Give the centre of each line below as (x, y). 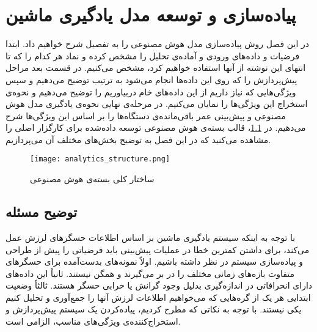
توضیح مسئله (41, 212)
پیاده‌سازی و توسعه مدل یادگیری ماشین (151, 14)
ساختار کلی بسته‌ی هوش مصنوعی (92, 179)
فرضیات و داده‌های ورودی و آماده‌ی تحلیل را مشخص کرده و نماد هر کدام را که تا (153, 55)
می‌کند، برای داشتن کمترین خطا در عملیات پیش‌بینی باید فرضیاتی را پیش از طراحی (158, 249)
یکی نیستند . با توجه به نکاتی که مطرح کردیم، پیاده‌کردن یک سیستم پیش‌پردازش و (154, 309)
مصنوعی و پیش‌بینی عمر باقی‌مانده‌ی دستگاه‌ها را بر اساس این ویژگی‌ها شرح (146, 115)
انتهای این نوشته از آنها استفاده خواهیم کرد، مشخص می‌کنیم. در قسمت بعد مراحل (156, 68)
